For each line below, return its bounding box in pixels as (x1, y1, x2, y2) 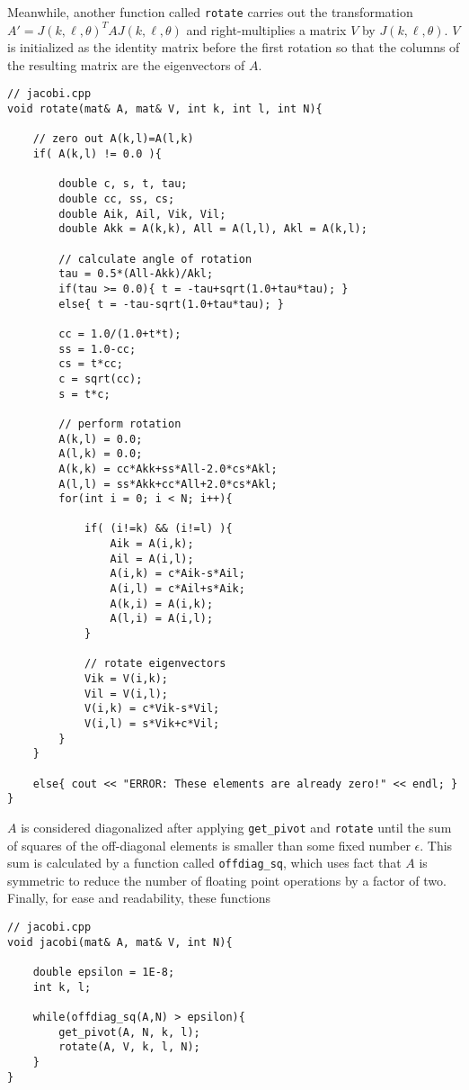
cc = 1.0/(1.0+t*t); (58, 327, 181, 340)
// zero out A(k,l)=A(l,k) (32, 132, 194, 146)
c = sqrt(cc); (58, 372, 143, 385)
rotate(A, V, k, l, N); (58, 1040, 200, 1054)
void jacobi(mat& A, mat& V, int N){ (7, 935, 233, 949)
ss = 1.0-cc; (58, 342, 137, 356)
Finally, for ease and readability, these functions (7, 888, 270, 907)
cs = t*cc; (58, 357, 123, 371)
